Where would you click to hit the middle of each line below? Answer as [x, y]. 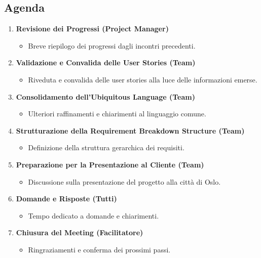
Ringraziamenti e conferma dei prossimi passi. [99, 249]
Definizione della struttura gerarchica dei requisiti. [106, 147]
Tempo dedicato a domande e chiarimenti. [94, 215]
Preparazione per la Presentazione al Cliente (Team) [110, 164]
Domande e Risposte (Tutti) [66, 199]
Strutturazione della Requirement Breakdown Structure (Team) [130, 130]
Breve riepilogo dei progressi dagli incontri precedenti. [112, 45]
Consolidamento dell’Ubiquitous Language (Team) [105, 96]
